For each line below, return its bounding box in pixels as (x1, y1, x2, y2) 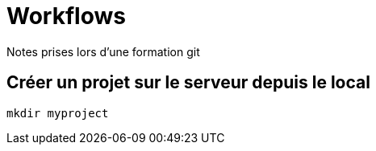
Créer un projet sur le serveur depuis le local (6, 72, 370, 93)
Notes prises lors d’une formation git (6, 44, 200, 59)
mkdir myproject (6, 106, 109, 120)
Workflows (6, 2, 126, 30)
